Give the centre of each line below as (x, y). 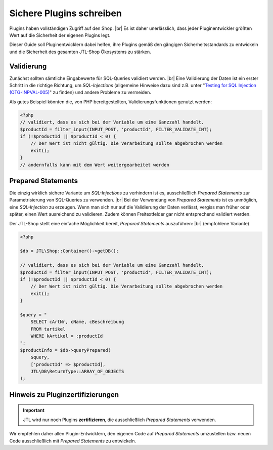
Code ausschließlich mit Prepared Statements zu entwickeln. (73, 441)
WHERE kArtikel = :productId (67, 336)
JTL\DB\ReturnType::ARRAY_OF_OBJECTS (77, 371)
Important (34, 411)
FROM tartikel (48, 329)
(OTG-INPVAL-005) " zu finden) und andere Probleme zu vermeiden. (80, 92)
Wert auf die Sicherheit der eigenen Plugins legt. (60, 35)
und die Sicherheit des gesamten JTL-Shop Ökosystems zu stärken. (80, 52)
